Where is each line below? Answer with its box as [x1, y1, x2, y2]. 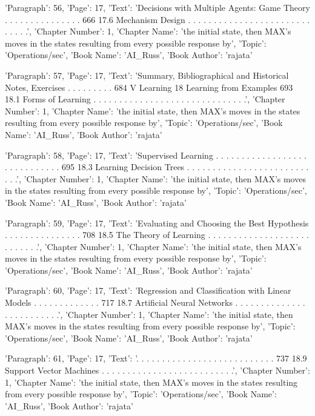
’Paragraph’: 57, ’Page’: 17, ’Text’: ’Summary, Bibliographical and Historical [5, 68, 289, 81]
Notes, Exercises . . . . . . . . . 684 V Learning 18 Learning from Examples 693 [5, 81, 293, 93]
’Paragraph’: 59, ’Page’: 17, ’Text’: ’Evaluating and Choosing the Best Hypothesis [5, 216, 309, 229]
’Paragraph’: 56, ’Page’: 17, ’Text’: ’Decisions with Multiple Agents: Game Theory [5, 1, 310, 13]
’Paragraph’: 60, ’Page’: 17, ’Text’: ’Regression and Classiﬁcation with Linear [5, 284, 291, 297]
